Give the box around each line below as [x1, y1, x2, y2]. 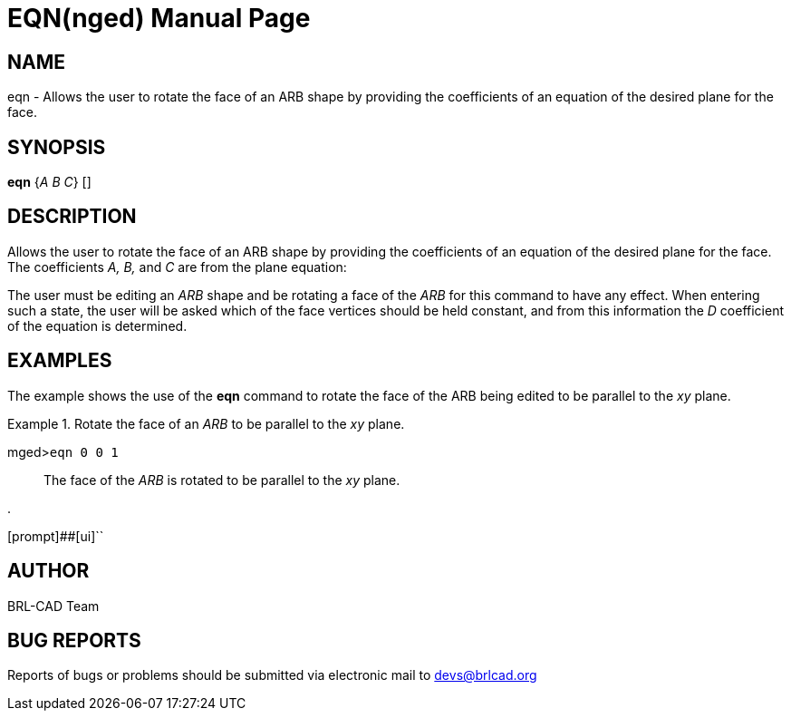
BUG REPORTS [7, 628, 141, 652]
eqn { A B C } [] [7, 174, 92, 190]
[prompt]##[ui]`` [7, 528, 104, 544]
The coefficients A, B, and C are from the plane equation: [7, 258, 347, 275]
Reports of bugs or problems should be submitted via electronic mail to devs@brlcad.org [7, 667, 537, 684]
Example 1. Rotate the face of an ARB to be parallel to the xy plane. [7, 415, 405, 432]
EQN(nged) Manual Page [7, 3, 311, 34]
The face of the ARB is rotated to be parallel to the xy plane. [43, 471, 400, 488]
